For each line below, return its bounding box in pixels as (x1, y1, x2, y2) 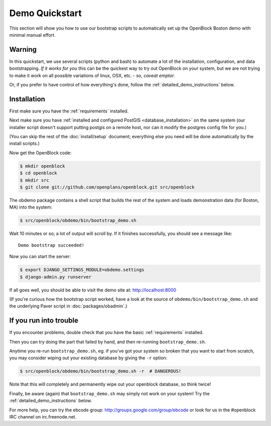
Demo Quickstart (9, 8, 82, 19)
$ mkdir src (20, 177, 50, 183)
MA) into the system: (9, 204, 53, 210)
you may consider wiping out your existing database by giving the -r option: (9, 355, 168, 361)
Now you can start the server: (9, 254, 71, 260)
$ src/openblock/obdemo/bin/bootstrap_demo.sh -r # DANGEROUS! (20, 368, 182, 374)
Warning (9, 45, 37, 54)
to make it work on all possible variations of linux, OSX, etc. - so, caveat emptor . (9, 72, 176, 78)
